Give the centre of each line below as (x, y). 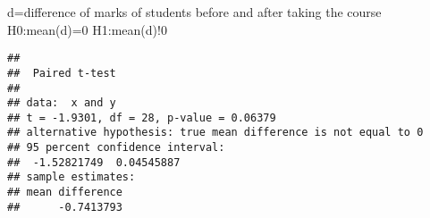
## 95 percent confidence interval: (116, 148)
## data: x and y (62, 103)
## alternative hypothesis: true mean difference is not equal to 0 (215, 133)
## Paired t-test (62, 73)
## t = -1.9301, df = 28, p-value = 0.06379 (142, 117)
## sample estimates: (72, 177)
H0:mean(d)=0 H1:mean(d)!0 (87, 29)
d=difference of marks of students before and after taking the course (194, 12)
